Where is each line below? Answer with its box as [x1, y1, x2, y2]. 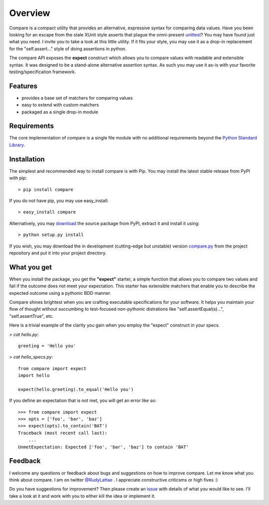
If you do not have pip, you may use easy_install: [9, 197, 109, 204]
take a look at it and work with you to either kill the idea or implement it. [9, 493, 156, 499]
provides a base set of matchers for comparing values [21, 95, 133, 101]
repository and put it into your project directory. [9, 250, 107, 256]
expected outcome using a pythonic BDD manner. [9, 290, 112, 296]
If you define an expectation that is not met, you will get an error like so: [9, 397, 156, 403]
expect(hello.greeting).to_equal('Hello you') [18, 386, 134, 392]
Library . [9, 142, 25, 148]
